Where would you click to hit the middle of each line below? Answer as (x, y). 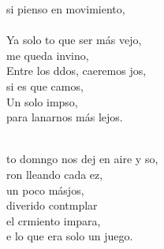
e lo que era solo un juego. (70, 236)
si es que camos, (45, 85)
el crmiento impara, (54, 220)
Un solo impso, (42, 101)
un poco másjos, (45, 190)
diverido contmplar (52, 205)
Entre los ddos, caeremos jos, (76, 71)
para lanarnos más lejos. (65, 117)
